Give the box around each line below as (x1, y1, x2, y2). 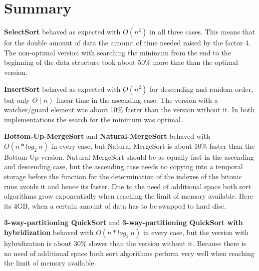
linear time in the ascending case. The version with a (56, 94, 218, 105)
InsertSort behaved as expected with (4, 83, 121, 94)
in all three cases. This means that (149, 26, 256, 37)
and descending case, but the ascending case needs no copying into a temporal (4, 161, 243, 172)
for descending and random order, (150, 83, 253, 94)
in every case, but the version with (143, 227, 249, 238)
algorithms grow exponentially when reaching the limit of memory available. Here (4, 191, 254, 201)
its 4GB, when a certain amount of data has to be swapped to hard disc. (4, 200, 226, 211)
